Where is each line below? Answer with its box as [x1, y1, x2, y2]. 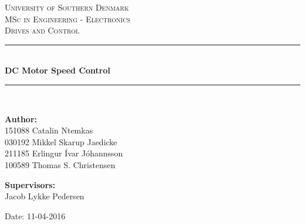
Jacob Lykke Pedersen [5, 190, 84, 202]
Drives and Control [5, 24, 80, 36]
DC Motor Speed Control [5, 64, 110, 76]
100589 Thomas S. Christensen [5, 158, 116, 170]
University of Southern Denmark [5, 1, 129, 13]
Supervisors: [5, 178, 56, 190]
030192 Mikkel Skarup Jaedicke [5, 135, 117, 148]
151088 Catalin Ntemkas [5, 124, 93, 136]
